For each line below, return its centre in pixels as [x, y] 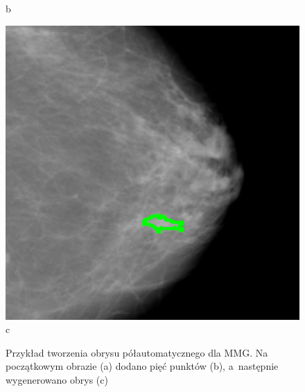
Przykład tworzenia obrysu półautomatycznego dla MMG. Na [137, 352]
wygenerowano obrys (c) [57, 379]
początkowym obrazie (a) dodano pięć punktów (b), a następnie [142, 366]
